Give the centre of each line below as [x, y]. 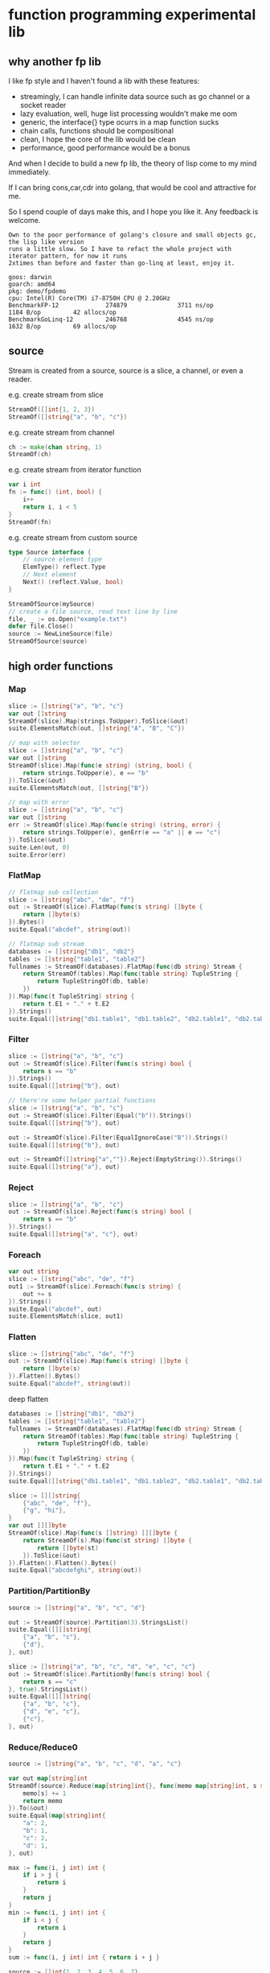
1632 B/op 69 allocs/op [62, 327]
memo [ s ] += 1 [45, 1793]
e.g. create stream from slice [56, 394]
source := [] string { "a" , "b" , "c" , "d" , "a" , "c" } [95, 1764]
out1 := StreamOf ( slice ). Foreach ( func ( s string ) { [95, 1286]
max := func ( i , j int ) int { [57, 1868]
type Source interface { [50, 552]
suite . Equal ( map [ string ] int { [57, 1816]
